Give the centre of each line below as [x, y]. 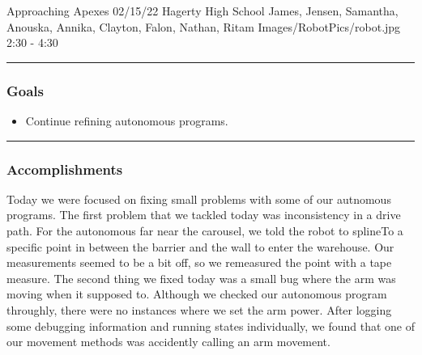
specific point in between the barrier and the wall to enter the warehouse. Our [200, 246]
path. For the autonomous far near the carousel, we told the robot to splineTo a [205, 230]
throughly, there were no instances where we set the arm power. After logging [199, 309]
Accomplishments [65, 169]
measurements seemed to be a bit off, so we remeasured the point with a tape [199, 262]
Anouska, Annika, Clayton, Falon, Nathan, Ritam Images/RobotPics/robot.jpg [204, 26]
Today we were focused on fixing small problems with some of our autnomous [199, 199]
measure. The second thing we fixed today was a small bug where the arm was [201, 278]
